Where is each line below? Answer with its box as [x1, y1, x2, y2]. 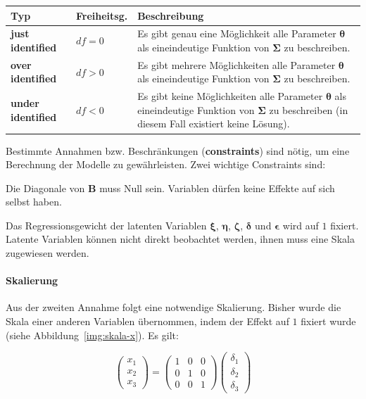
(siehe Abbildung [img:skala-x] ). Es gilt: [6, 327, 179, 342]
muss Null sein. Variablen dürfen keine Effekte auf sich [99, 180, 335, 195]
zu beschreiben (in [269, 102, 348, 117]
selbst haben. [6, 194, 62, 209]
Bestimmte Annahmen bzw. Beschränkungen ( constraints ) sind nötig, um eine [6, 143, 350, 158]
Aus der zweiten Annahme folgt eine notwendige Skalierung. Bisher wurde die [6, 300, 341, 315]
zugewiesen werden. [6, 246, 89, 260]
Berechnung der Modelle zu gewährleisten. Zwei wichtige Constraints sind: [6, 157, 326, 172]
